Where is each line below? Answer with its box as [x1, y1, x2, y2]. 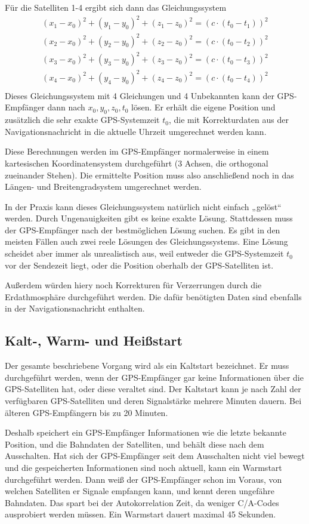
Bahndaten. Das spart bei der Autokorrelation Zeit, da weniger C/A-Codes [5, 496, 279, 508]
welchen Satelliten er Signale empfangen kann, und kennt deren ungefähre [5, 485, 275, 497]
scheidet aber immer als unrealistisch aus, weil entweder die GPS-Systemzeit [5, 247, 284, 260]
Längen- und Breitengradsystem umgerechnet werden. [5, 180, 202, 193]
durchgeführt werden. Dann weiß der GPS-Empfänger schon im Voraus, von [5, 473, 282, 485]
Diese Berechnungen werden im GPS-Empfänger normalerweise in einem [5, 145, 269, 158]
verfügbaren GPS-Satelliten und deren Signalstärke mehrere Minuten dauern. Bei [5, 394, 302, 407]
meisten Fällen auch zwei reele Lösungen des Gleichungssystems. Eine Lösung [5, 235, 288, 248]
